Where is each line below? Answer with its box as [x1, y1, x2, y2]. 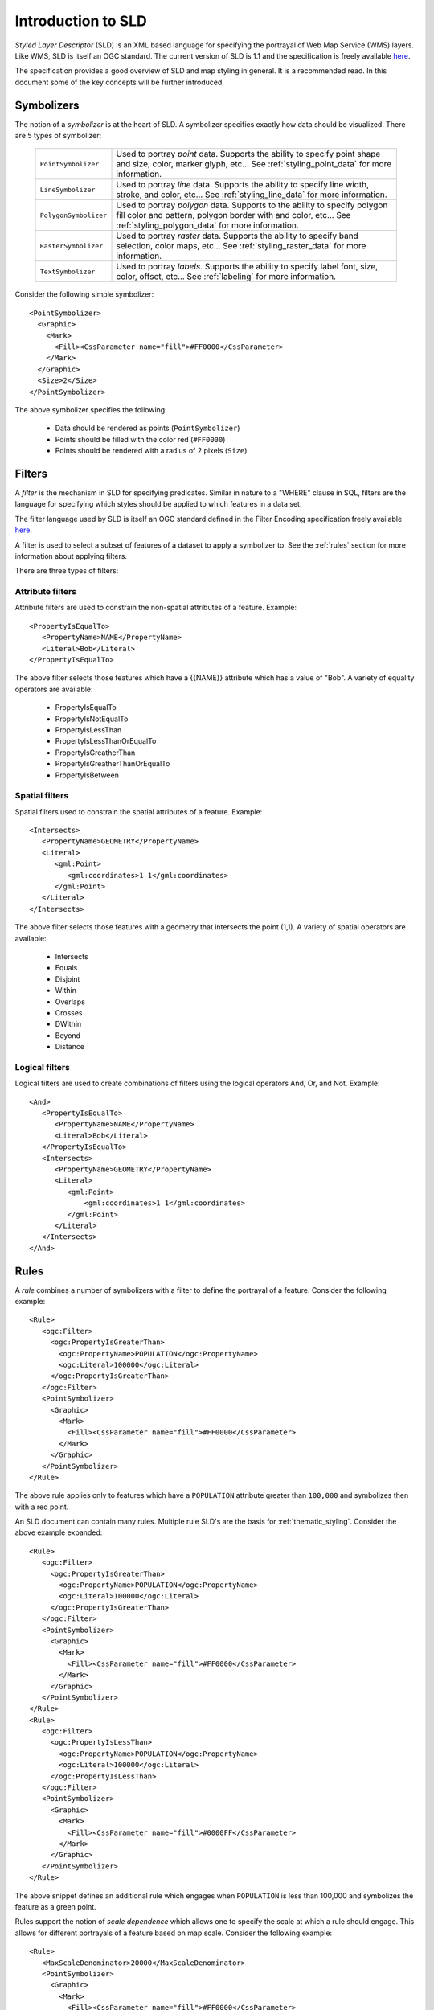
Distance [55, 1042, 84, 1052]
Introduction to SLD [14, 12, 148, 30]
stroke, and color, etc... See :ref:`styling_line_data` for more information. [116, 189, 387, 200]
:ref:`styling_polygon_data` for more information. [116, 219, 299, 231]
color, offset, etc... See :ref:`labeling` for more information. [116, 271, 337, 282]
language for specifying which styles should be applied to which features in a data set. [14, 499, 302, 509]
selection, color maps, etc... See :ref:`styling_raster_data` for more [116, 240, 366, 252]
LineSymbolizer [39, 185, 96, 194]
